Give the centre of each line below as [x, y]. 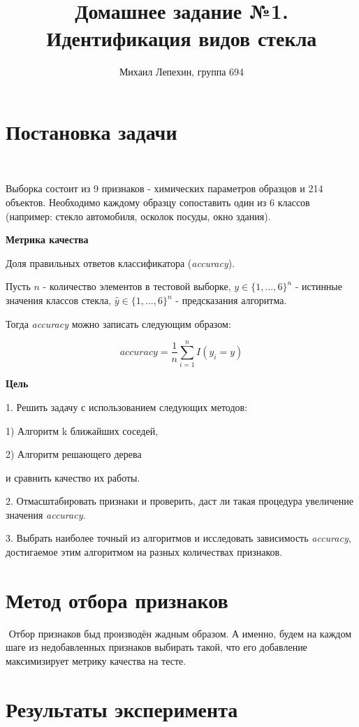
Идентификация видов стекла [182, 38]
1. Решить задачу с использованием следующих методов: [127, 406]
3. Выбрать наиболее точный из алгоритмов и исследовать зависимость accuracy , [178, 538]
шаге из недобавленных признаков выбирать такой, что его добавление [156, 647]
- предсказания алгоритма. [231, 300]
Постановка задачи [91, 131]
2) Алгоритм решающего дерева [74, 454]
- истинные [318, 286]
